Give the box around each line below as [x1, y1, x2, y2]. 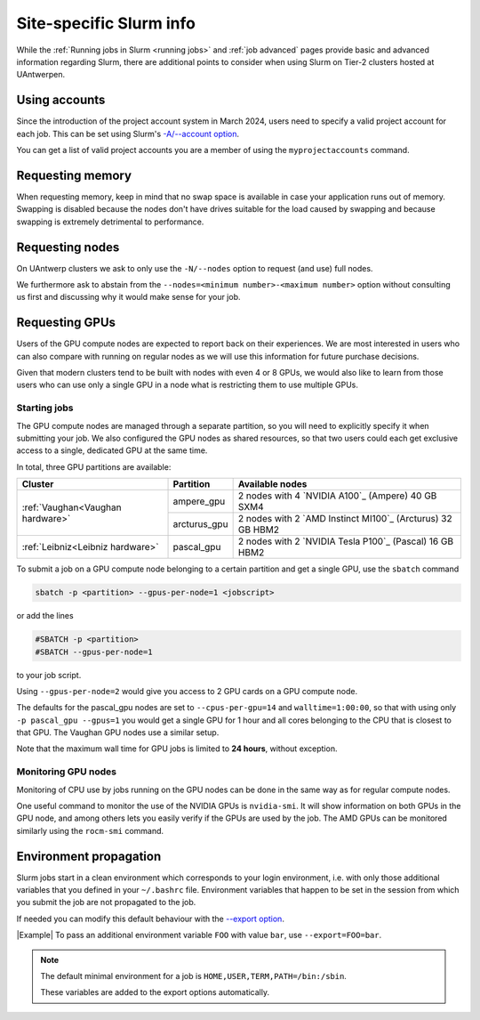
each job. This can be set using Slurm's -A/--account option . [16, 128, 240, 139]
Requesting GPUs [16, 315, 116, 330]
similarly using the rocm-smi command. [16, 825, 164, 836]
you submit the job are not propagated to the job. [16, 897, 196, 908]
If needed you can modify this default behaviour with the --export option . [16, 913, 284, 924]
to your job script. [16, 669, 82, 680]
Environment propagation [16, 848, 162, 863]
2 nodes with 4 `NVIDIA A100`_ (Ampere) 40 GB [237, 490, 437, 502]
